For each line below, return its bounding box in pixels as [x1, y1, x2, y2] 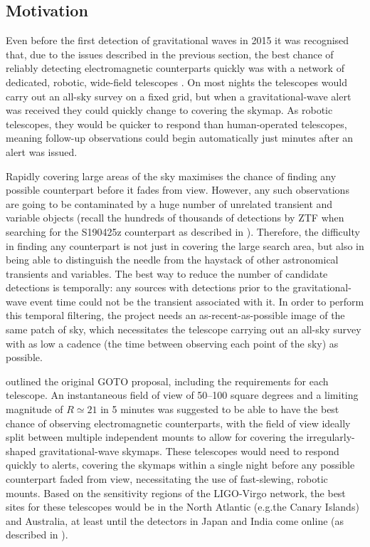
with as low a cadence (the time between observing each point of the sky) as [6, 335, 339, 350]
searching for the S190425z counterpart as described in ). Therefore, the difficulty [6, 224, 360, 239]
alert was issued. [6, 144, 78, 159]
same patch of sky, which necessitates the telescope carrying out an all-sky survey [6, 322, 361, 337]
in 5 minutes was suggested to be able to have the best [100, 402, 339, 417]
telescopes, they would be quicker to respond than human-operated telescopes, [6, 116, 347, 131]
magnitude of [6, 402, 63, 417]
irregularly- [306, 429, 355, 444]
